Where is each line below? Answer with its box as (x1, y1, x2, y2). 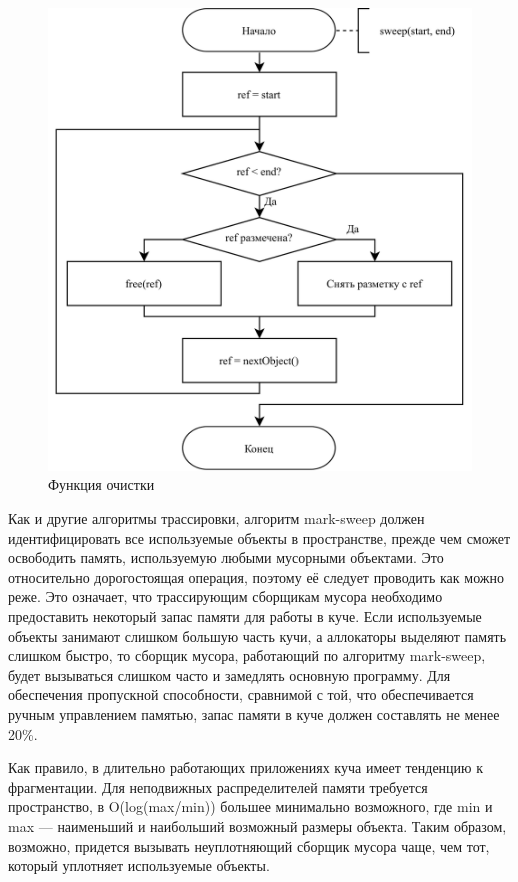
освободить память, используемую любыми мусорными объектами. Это (8, 547, 444, 568)
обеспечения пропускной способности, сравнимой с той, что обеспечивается (8, 684, 474, 705)
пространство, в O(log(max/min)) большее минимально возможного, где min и (8, 796, 493, 817)
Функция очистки (48, 474, 155, 495)
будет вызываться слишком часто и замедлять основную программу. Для (8, 664, 451, 685)
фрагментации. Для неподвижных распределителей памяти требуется (8, 776, 428, 797)
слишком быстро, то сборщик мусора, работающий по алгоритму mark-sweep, (8, 645, 486, 666)
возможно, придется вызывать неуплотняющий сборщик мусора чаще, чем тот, (8, 835, 490, 856)
